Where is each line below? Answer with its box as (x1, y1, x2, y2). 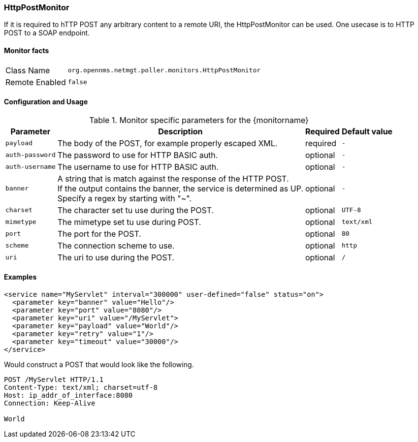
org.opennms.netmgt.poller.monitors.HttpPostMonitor (67, 66, 261, 74)
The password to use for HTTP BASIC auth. (57, 150, 218, 160)
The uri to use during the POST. (57, 252, 174, 262)
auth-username (5, 163, 56, 171)
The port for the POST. (57, 228, 141, 239)
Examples (4, 273, 37, 282)
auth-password (5, 151, 56, 159)
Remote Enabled (5, 77, 66, 87)
